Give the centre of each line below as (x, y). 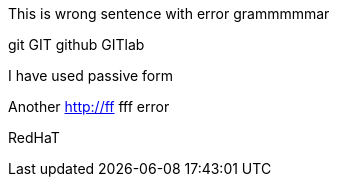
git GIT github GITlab (76, 44)
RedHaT (34, 137)
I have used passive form (91, 75)
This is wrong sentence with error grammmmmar (169, 13)
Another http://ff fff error (89, 106)
